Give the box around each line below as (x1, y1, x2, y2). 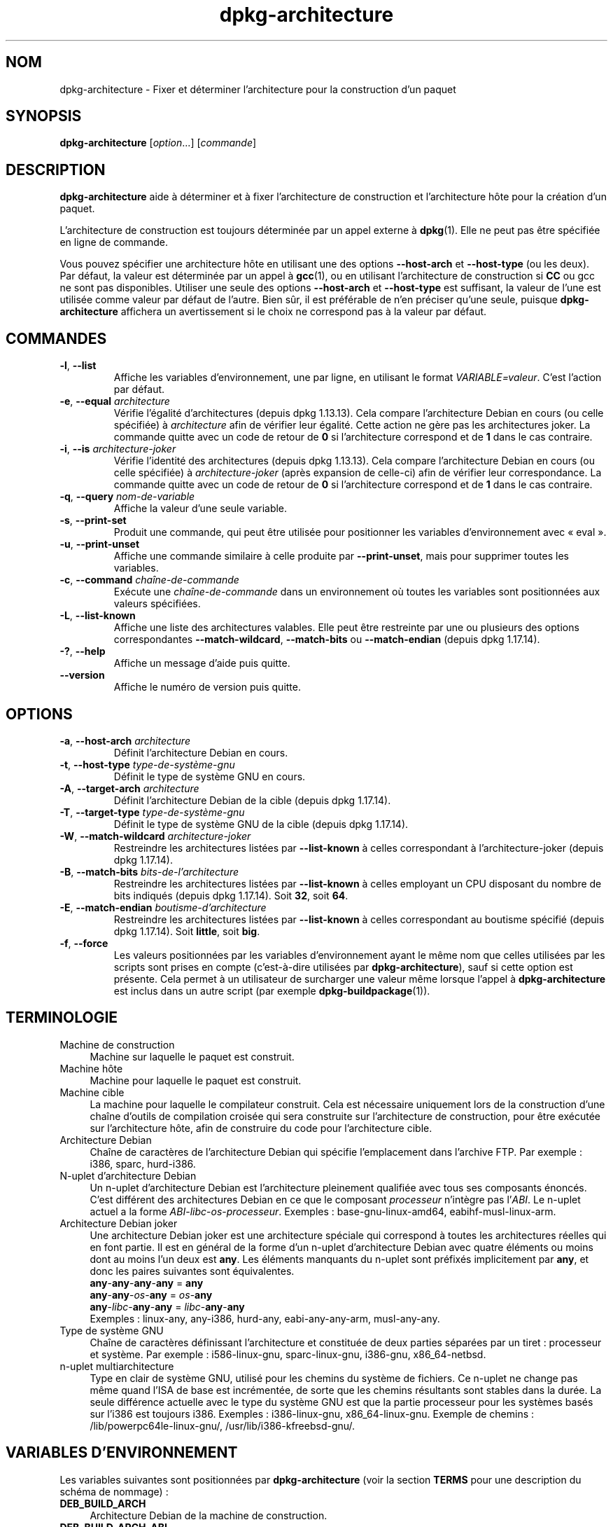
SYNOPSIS (6, 107, 82, 125)
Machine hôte (59, 1062, 123, 1075)
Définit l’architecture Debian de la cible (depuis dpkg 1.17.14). (113, 794, 391, 806)
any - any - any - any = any (90, 1276, 204, 1289)
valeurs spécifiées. (113, 597, 201, 610)
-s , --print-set (59, 514, 127, 527)
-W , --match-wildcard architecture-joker (59, 829, 251, 842)
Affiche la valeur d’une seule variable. (113, 502, 288, 515)
